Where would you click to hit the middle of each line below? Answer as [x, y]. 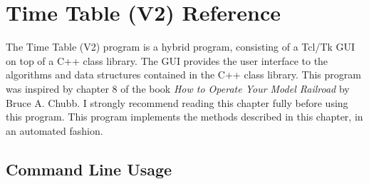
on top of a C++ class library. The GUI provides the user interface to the [167, 60]
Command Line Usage [89, 169]
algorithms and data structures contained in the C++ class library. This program [183, 75]
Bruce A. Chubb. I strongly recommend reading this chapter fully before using [177, 102]
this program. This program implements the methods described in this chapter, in [184, 117]
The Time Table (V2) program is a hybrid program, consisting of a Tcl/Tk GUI [181, 47]
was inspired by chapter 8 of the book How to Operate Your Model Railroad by [178, 88]
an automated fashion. [54, 130]
